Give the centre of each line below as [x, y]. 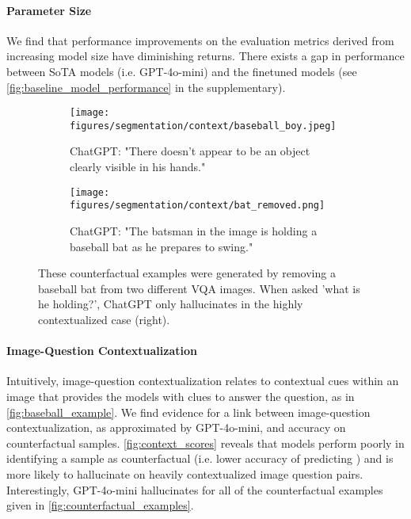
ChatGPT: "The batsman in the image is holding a [194, 230]
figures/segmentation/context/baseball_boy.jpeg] [203, 126]
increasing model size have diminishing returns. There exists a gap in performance [205, 56]
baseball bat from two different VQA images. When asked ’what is [199, 288]
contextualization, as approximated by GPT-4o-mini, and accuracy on [176, 427]
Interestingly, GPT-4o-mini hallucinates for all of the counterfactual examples [195, 489]
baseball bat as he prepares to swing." [162, 246]
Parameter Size [49, 10]
